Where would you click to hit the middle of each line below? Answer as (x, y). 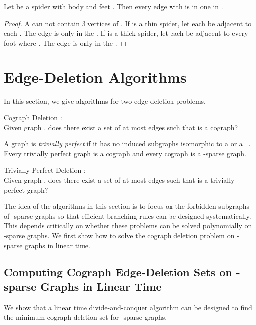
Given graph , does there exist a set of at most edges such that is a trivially (119, 180)
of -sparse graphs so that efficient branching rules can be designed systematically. (128, 216)
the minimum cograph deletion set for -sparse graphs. (85, 317)
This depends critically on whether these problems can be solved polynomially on (128, 226)
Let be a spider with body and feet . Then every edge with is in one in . (114, 6)
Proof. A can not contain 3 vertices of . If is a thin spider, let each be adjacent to (128, 23)
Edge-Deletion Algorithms (95, 77)
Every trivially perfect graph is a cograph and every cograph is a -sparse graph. (125, 153)
